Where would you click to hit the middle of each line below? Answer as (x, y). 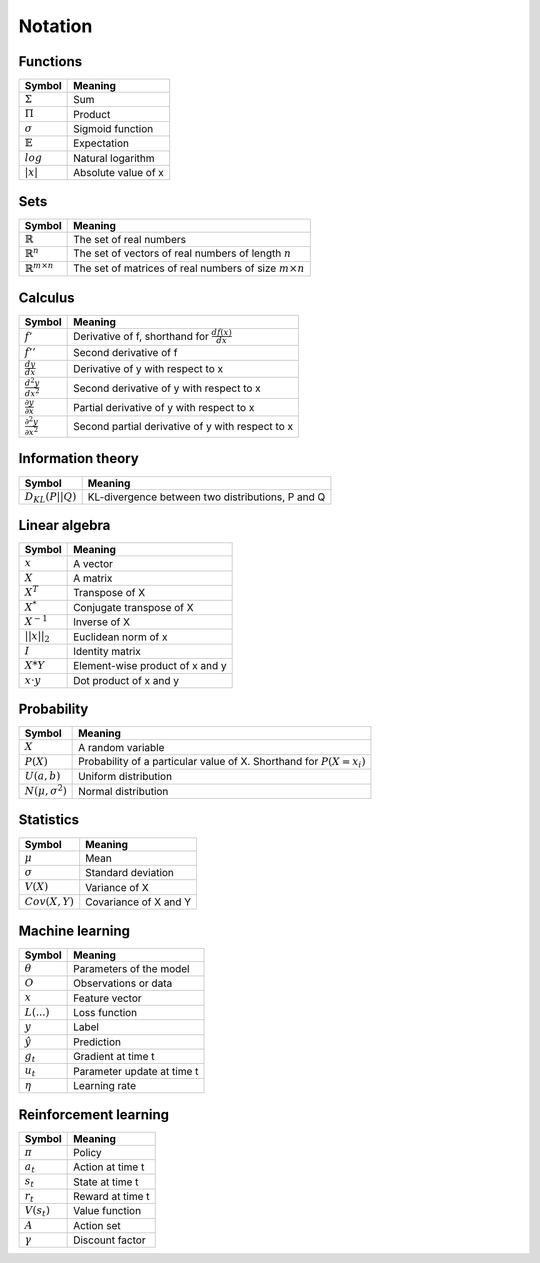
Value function (107, 1211)
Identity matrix (107, 651)
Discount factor (109, 1240)
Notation (55, 26)
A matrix (93, 578)
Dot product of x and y (126, 680)
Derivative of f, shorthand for (141, 336)
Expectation (101, 143)
